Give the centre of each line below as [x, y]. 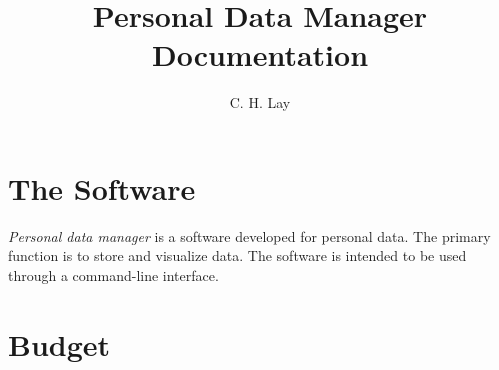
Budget [59, 343]
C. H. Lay [260, 102]
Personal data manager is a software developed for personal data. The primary [249, 235]
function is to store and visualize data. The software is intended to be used [237, 255]
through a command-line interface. [113, 275]
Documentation [260, 54]
